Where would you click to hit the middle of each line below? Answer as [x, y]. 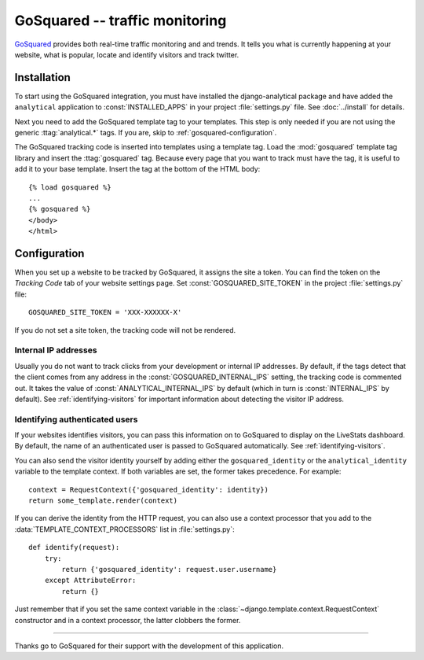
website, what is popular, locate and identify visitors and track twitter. [127, 54]
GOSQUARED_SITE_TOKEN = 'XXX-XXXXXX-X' [105, 312]
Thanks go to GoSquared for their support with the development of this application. [149, 646]
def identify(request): [74, 548]
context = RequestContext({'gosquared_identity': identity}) [148, 489]
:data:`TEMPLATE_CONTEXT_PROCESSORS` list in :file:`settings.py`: [124, 529]
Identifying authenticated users [76, 419]
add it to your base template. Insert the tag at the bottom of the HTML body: [137, 169]
